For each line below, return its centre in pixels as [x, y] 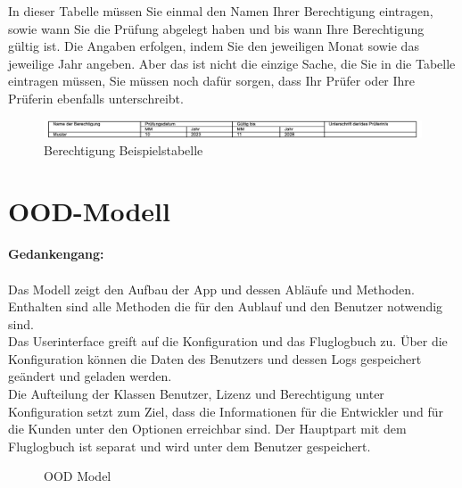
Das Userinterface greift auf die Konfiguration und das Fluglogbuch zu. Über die [228, 341]
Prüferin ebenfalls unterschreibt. [96, 98]
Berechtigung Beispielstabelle [124, 149]
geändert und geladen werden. [90, 376]
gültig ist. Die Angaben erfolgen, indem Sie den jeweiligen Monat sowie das [214, 46]
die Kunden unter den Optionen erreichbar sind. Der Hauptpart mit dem [207, 429]
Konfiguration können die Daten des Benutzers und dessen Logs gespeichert [215, 358]
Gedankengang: [56, 254]
